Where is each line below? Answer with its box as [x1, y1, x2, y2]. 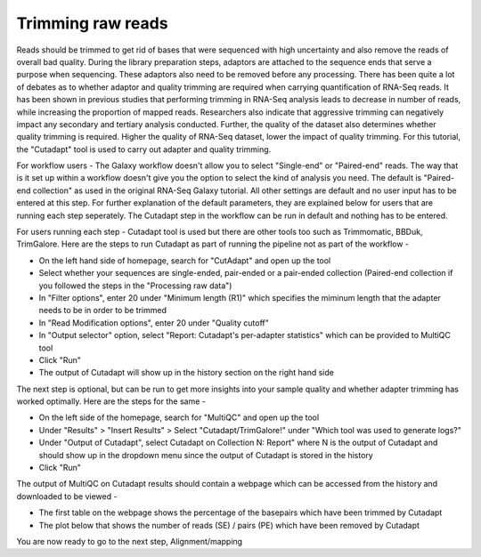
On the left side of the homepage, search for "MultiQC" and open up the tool [38, 412, 320, 423]
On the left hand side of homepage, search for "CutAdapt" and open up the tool [38, 254, 331, 266]
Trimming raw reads [16, 13, 168, 33]
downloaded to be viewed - [16, 490, 118, 502]
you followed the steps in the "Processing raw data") [38, 280, 232, 291]
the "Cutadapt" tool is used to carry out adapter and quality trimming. [16, 143, 272, 155]
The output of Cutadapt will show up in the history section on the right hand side [38, 367, 334, 378]
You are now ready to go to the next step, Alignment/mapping [16, 537, 243, 546]
